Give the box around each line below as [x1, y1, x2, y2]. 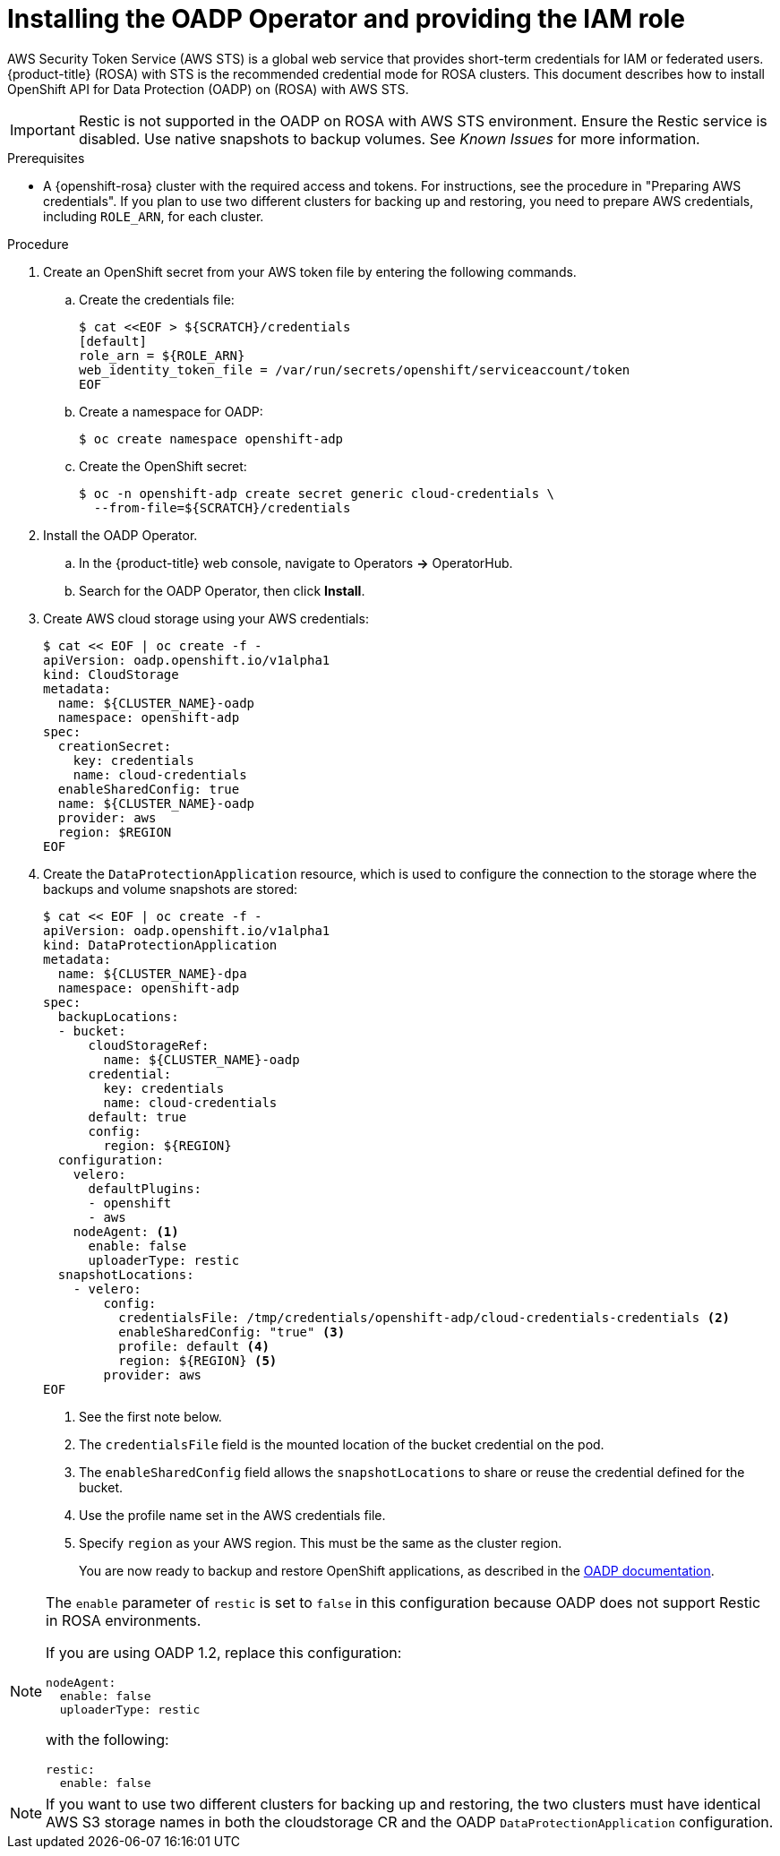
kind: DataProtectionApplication [43, 937, 278, 952]
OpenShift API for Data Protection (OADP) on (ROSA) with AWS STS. [7, 81, 409, 97]
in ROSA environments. [46, 1611, 201, 1629]
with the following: [46, 1730, 169, 1749]
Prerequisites [7, 150, 85, 166]
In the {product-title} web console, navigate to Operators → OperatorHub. [79, 554, 513, 571]
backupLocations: [57, 1009, 179, 1024]
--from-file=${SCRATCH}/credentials [93, 500, 351, 515]
